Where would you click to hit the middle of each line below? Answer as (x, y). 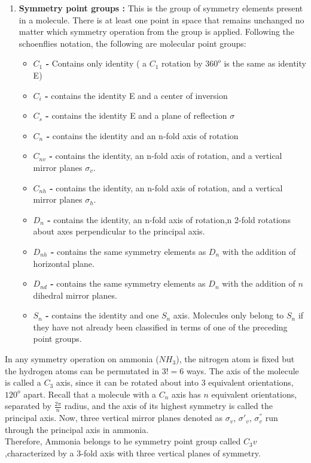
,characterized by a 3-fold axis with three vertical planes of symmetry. (133, 453)
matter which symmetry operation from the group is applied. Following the (157, 31)
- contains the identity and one (102, 315)
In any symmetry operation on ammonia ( (82, 359)
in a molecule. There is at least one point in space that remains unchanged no (161, 19)
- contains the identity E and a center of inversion (136, 95)
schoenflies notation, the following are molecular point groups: (132, 43)
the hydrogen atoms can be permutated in (82, 370)
